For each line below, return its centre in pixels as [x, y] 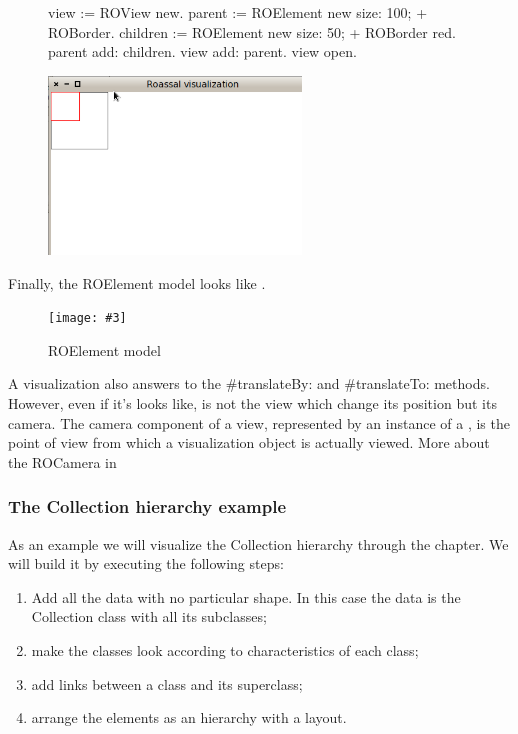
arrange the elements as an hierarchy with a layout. [189, 717]
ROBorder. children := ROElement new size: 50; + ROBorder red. [252, 31]
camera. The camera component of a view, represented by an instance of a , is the [259, 422]
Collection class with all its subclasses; [149, 616]
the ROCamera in [62, 461]
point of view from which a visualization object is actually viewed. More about [249, 442]
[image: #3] [87, 318]
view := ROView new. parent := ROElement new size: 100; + [238, 12]
